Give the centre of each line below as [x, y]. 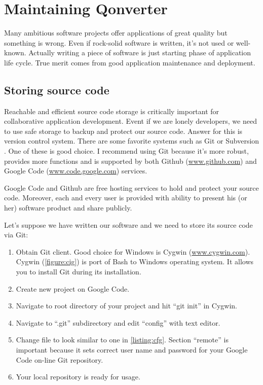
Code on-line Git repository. [60, 359]
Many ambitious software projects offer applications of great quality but [116, 33]
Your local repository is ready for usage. [78, 377]
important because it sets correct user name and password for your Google [132, 349]
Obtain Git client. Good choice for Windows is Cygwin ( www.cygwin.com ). [133, 251]
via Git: [16, 235]
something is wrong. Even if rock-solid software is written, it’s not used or [119, 42]
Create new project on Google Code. [73, 288]
